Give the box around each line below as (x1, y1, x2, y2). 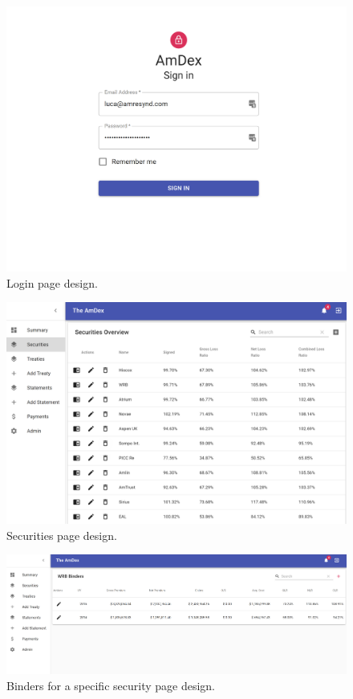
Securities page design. (6, 526, 117, 543)
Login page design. (6, 274, 98, 291)
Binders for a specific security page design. (6, 677, 215, 693)
